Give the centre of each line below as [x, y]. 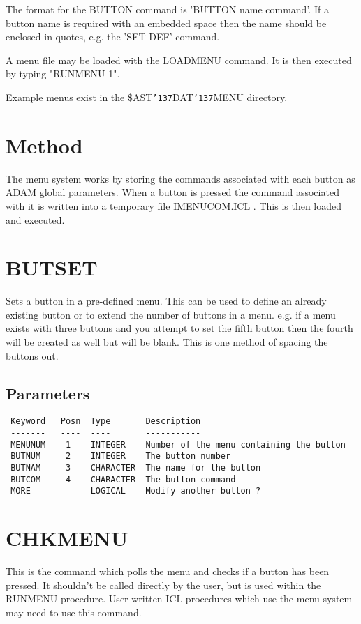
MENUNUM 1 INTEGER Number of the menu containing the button [178, 444]
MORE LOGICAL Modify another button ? [136, 491]
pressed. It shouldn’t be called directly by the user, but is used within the [163, 585]
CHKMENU [67, 538]
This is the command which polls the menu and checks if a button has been [168, 571]
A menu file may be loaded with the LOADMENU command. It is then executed [179, 60]
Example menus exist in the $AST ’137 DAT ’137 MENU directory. [147, 97]
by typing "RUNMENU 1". [63, 74]
